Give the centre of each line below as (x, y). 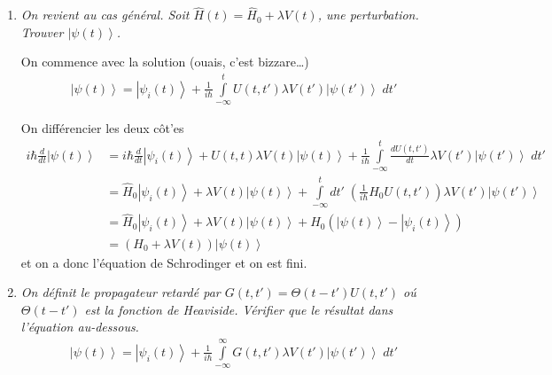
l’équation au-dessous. (80, 327)
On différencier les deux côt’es (102, 128)
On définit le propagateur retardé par (121, 292)
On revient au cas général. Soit (105, 15)
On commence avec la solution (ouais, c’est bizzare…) (165, 62)
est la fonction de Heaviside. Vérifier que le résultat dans (239, 309)
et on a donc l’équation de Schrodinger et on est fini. (164, 262)
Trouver (42, 31)
